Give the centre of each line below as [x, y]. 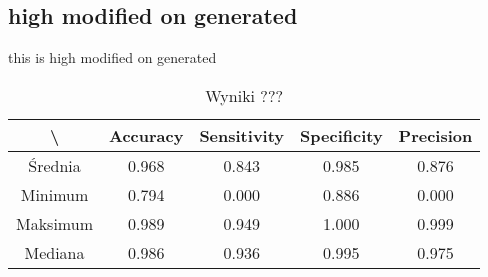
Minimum [54, 194]
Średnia [54, 165]
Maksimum [54, 223]
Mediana [54, 252]
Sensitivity [242, 135]
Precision [435, 135]
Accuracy [146, 135]
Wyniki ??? [244, 95]
